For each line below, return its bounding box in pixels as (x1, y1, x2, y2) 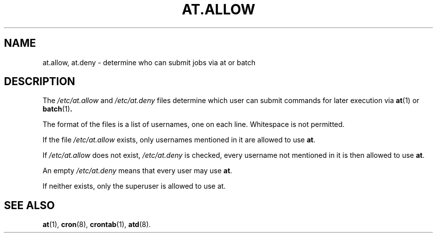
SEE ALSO (4, 199, 55, 212)
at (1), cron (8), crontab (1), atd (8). (42, 220, 151, 229)
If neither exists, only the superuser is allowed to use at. (42, 182, 226, 191)
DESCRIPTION (4, 75, 75, 88)
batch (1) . (42, 105, 73, 114)
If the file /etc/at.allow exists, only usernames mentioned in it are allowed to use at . (42, 135, 316, 144)
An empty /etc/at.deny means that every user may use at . (42, 166, 232, 175)
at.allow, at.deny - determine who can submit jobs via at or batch (42, 58, 256, 67)
